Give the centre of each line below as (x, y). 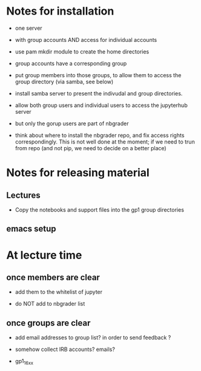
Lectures (23, 195)
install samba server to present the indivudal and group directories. (99, 93)
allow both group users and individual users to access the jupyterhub (101, 105)
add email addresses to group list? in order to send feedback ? (93, 338)
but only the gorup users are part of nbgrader (72, 123)
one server (28, 28)
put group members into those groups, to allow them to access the (98, 75)
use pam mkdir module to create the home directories (82, 51)
